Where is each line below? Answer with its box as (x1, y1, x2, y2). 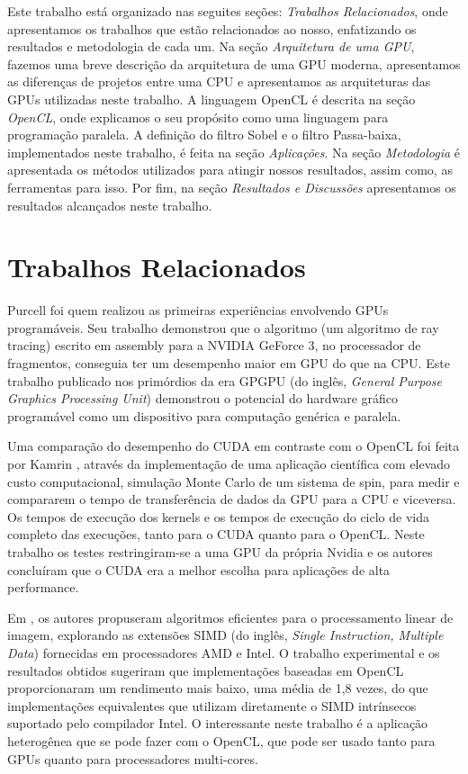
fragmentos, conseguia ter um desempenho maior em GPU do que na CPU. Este (7, 354, 450, 373)
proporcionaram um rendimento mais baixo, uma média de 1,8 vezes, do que (7, 679, 428, 697)
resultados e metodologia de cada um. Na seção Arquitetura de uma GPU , (7, 37, 415, 56)
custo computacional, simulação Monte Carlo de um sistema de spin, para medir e (7, 472, 460, 490)
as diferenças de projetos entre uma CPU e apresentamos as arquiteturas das (7, 72, 431, 91)
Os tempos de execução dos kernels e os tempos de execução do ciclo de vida (7, 507, 429, 526)
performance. (7, 578, 79, 597)
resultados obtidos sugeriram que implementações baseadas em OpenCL (7, 661, 404, 679)
